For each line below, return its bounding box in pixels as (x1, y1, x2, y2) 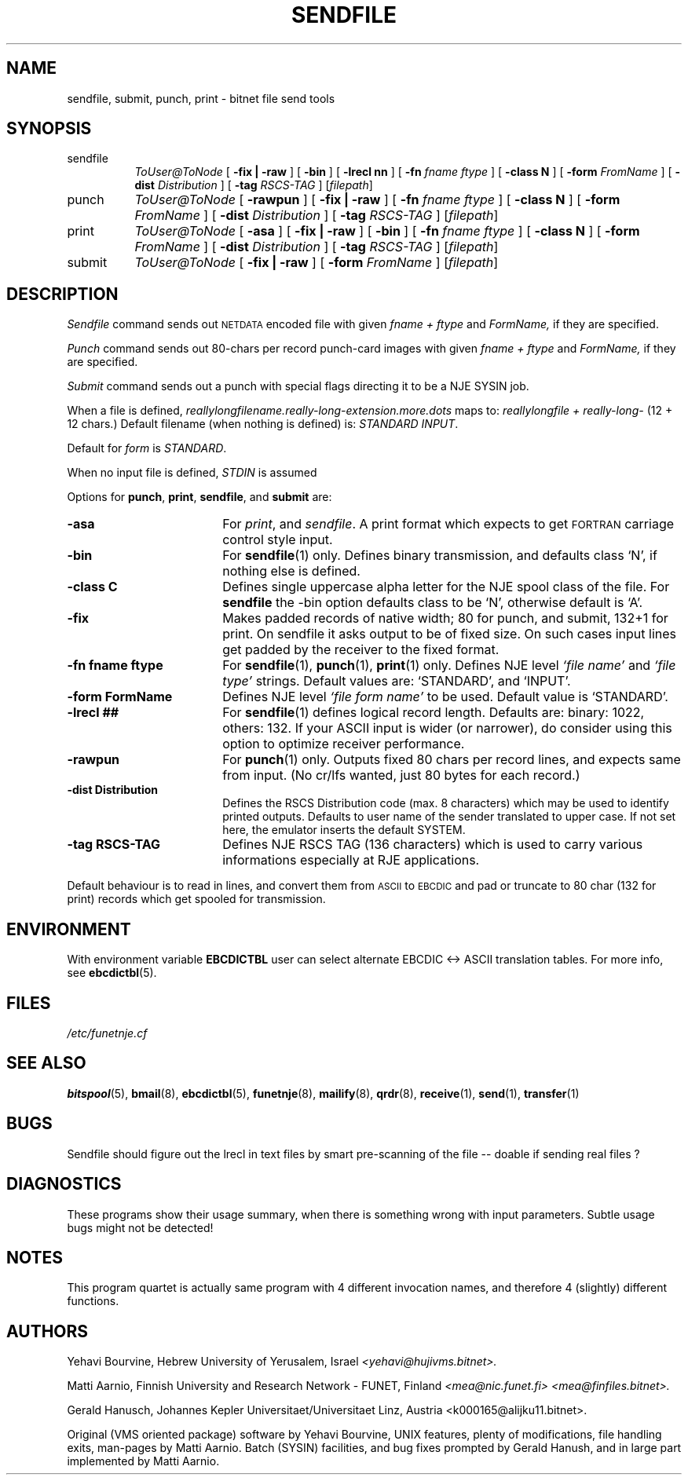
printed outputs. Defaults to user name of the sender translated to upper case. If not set (222, 810, 676, 824)
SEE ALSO (6, 1053, 86, 1073)
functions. (67, 1294, 119, 1308)
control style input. (222, 532, 333, 548)
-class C (67, 579, 118, 595)
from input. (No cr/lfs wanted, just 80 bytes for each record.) (222, 767, 580, 784)
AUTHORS (6, 1321, 89, 1341)
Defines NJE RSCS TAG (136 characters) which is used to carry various (222, 836, 643, 853)
